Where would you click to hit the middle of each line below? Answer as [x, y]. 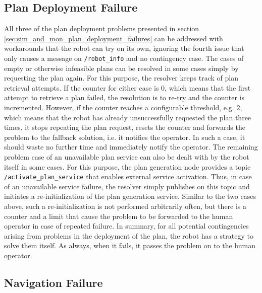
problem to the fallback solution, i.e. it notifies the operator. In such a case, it [125, 137]
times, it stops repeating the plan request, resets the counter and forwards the [125, 127]
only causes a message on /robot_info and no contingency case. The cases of [124, 58]
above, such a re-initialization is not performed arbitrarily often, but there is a [125, 206]
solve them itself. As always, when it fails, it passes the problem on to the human [130, 245]
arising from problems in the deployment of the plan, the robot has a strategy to [129, 235]
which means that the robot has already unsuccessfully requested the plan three [128, 117]
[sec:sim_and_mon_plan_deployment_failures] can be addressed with [114, 38]
